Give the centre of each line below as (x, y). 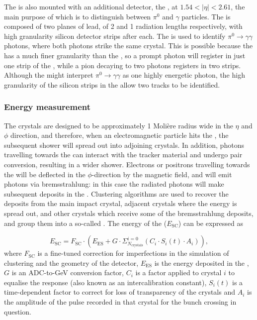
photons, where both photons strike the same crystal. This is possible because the (128, 46)
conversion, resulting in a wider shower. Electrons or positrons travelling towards (127, 164)
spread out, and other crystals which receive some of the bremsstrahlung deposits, (129, 213)
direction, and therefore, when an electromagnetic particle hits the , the (120, 135)
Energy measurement (47, 107)
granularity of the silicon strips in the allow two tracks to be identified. (112, 84)
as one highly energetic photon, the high (184, 75)
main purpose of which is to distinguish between (78, 16)
